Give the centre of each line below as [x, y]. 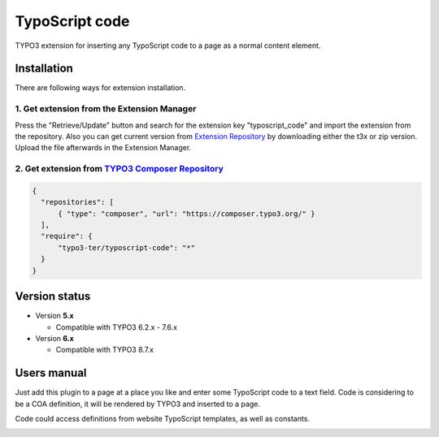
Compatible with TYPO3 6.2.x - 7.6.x [117, 327]
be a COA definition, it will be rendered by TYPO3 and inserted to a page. [137, 404]
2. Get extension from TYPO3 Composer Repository [119, 169]
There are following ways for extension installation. [100, 88]
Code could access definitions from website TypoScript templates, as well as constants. [163, 419]
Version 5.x [54, 316]
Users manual [51, 373]
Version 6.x [55, 338]
